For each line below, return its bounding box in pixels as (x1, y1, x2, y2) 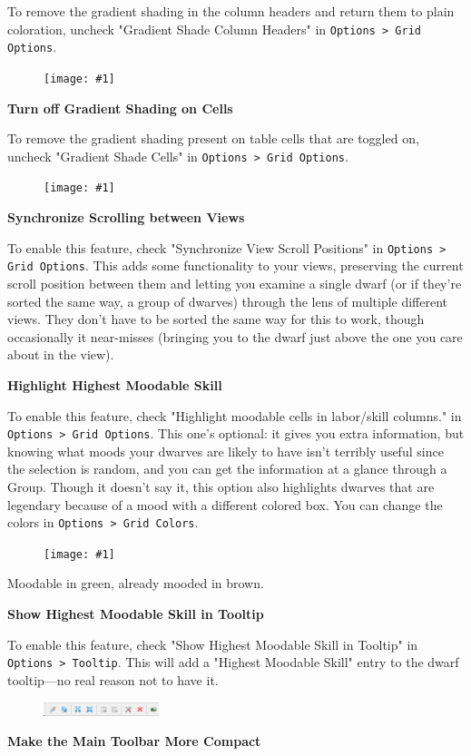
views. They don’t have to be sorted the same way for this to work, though (7, 309, 425, 329)
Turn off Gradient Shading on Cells (7, 98, 233, 117)
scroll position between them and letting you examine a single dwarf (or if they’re (7, 273, 462, 292)
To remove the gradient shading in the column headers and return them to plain (7, 2, 455, 20)
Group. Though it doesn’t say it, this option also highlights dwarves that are (7, 476, 435, 496)
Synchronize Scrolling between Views (7, 208, 245, 227)
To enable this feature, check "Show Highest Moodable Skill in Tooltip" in (7, 634, 418, 653)
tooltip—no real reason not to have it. (7, 670, 219, 689)
